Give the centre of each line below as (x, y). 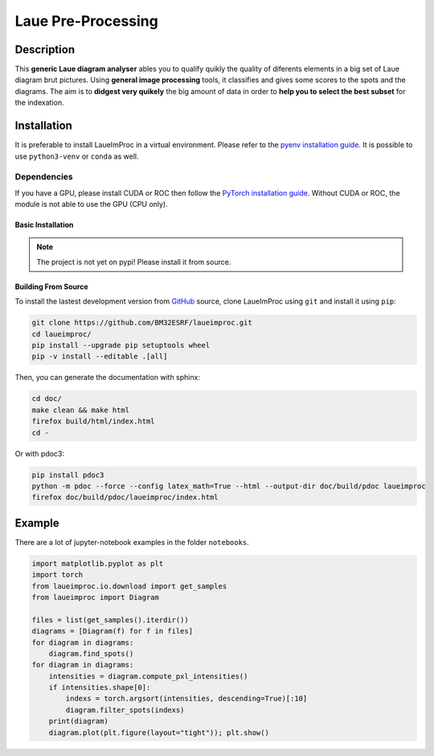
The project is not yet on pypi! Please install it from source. (134, 262)
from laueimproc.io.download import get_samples (129, 586)
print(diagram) (78, 721)
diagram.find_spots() (91, 653)
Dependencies (44, 177)
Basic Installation (44, 225)
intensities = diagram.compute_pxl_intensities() (148, 676)
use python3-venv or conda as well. (77, 156)
